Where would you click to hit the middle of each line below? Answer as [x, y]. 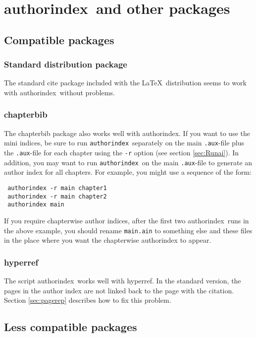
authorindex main [36, 205]
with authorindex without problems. [59, 92]
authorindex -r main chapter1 [57, 188]
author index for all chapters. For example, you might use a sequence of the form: [128, 172]
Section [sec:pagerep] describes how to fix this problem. [88, 300]
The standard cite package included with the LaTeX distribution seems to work [125, 83]
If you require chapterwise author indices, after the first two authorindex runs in [127, 220]
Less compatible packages [71, 327]
